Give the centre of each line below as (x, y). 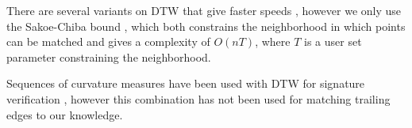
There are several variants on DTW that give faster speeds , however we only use (204, 10)
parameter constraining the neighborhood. (109, 56)
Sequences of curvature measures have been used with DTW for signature (186, 83)
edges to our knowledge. (65, 114)
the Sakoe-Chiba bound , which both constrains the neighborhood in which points (206, 26)
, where (273, 41)
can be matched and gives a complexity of (108, 41)
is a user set (333, 41)
